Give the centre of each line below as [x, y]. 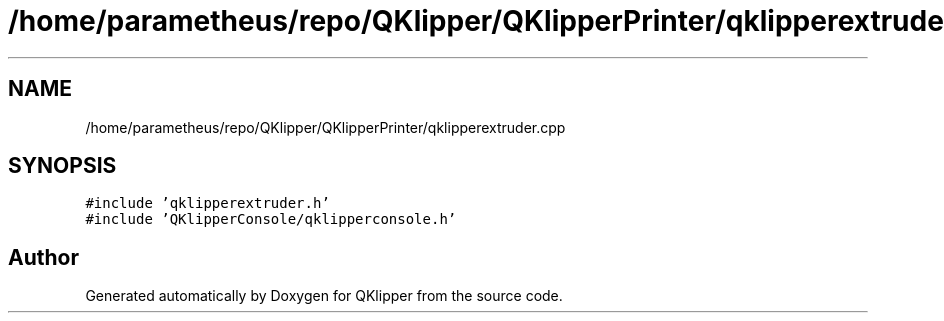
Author [43, 257]
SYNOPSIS [62, 166]
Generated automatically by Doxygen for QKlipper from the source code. [324, 296]
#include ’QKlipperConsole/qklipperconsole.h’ [271, 219]
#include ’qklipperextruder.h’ [207, 203]
